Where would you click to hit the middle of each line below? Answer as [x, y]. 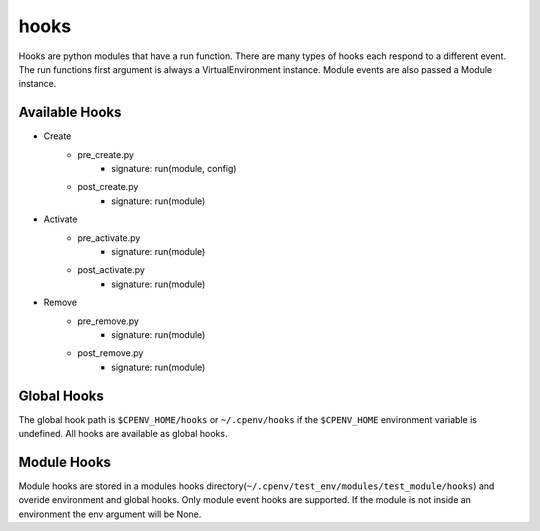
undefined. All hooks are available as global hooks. [123, 433]
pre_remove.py [108, 321]
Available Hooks [70, 112]
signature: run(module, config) [174, 169]
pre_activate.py [109, 237]
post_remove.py [110, 353]
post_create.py [108, 187]
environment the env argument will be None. [110, 514]
